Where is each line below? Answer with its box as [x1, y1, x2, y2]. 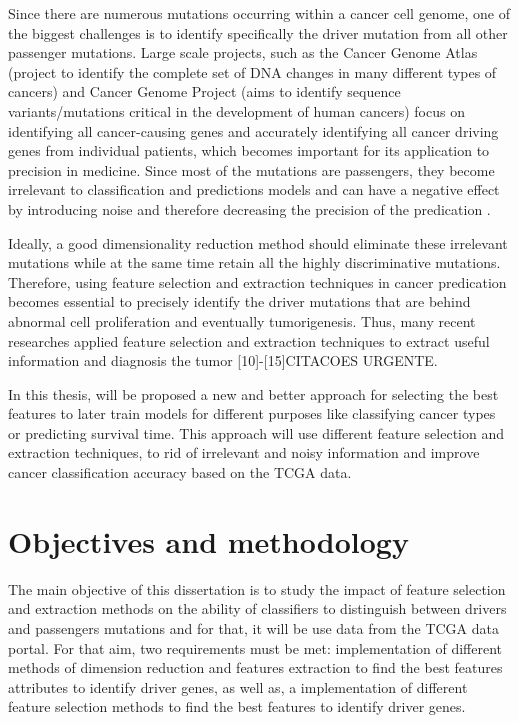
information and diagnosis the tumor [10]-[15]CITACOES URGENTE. [8, 350, 438, 371]
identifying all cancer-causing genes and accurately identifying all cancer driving [8, 120, 499, 141]
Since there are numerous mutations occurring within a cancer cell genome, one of [8, 3, 511, 23]
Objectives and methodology [8, 520, 409, 561]
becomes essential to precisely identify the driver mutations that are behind [8, 291, 471, 312]
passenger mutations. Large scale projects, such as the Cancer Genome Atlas [8, 42, 478, 63]
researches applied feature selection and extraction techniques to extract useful [8, 330, 490, 351]
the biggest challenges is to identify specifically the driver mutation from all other [8, 22, 508, 43]
